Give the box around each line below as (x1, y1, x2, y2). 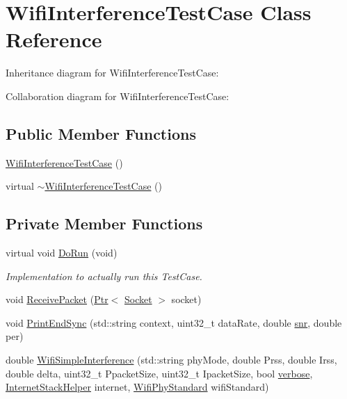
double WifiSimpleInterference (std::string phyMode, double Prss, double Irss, (6, 352, 337, 367)
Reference (6, 25, 102, 54)
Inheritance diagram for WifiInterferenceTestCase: (6, 65, 219, 80)
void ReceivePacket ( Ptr (6, 292, 108, 307)
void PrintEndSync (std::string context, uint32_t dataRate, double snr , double (6, 315, 342, 329)
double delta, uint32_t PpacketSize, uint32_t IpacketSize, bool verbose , (6, 366, 313, 380)
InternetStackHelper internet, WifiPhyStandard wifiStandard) (6, 380, 269, 394)
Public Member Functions (6, 122, 196, 144)
